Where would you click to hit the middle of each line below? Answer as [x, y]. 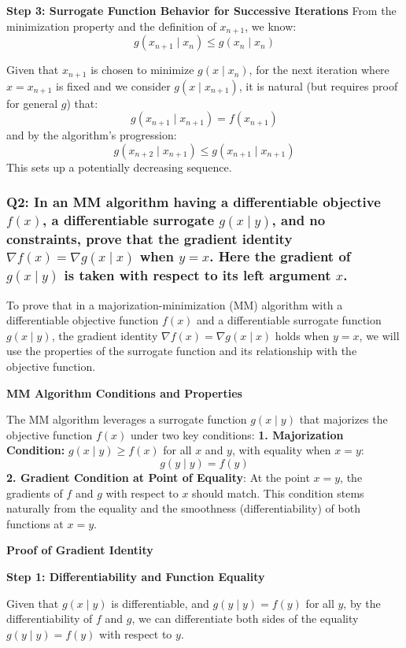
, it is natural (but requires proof [318, 85]
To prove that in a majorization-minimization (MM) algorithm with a [175, 304]
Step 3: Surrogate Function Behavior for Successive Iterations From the [201, 10]
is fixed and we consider [113, 85]
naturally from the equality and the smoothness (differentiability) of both [183, 508]
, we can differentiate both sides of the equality [245, 618]
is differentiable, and [160, 603]
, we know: [271, 26]
